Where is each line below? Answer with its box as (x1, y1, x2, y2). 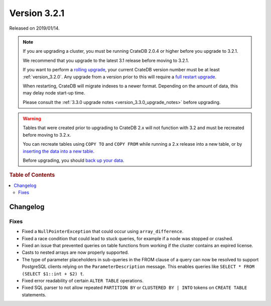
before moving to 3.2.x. (23, 132, 71, 138)
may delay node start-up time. (23, 90, 85, 96)
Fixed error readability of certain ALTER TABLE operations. (22, 277, 144, 283)
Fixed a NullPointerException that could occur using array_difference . (22, 229, 184, 235)
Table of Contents (9, 171, 55, 178)
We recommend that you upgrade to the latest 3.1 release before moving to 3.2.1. (23, 57, 189, 63)
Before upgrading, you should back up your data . (23, 157, 124, 163)
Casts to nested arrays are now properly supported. (22, 249, 129, 256)
